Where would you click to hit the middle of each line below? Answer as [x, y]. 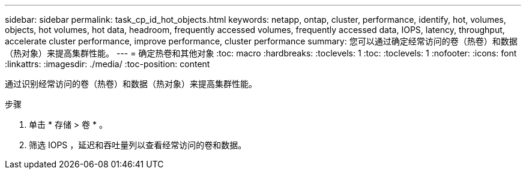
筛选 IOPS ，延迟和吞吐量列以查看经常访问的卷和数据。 [138, 145]
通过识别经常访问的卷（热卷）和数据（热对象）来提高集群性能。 [131, 84]
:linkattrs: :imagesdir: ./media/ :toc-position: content [107, 64]
